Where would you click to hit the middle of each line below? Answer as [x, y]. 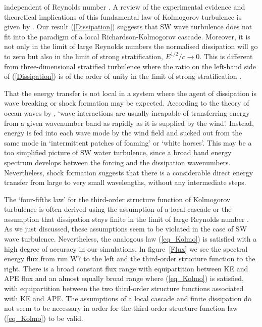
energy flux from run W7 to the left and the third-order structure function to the [130, 259]
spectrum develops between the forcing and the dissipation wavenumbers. [117, 162]
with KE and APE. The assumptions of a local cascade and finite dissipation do [128, 298]
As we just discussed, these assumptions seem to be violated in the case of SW [126, 229]
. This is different [226, 56]
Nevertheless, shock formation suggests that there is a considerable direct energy [129, 172]
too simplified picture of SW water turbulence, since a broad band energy [118, 152]
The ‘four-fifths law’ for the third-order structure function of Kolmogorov [117, 199]
